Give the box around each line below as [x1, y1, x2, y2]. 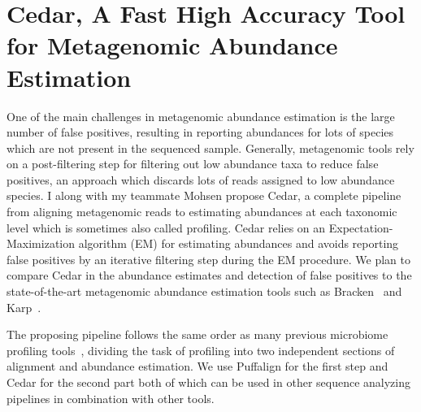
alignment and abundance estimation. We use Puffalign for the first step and [7, 358, 388, 375]
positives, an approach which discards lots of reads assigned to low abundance [7, 171, 395, 188]
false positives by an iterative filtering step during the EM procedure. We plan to [7, 250, 410, 267]
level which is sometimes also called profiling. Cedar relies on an [7, 219, 326, 236]
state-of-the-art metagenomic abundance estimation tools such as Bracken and [7, 283, 402, 300]
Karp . [7, 298, 41, 315]
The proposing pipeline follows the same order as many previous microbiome [7, 326, 388, 343]
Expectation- [328, 219, 393, 236]
